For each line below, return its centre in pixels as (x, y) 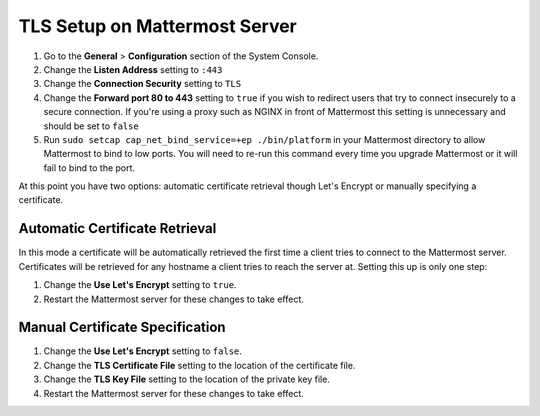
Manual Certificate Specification (122, 327)
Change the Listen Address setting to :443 (133, 69)
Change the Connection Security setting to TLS (142, 84)
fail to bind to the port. (89, 167)
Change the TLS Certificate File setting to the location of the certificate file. (199, 365)
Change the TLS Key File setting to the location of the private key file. (186, 379)
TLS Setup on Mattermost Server (157, 26)
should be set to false (91, 126)
